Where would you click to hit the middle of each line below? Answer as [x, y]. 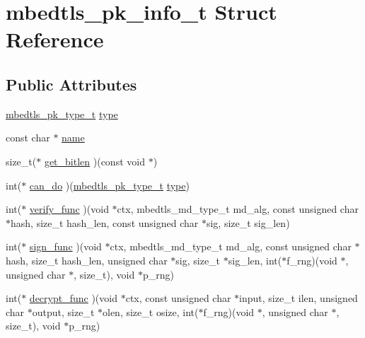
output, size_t [63, 311]
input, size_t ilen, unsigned [299, 298]
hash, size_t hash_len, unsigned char [87, 260]
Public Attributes [71, 84]
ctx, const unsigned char [178, 298]
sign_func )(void [65, 246]
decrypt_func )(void [73, 298]
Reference [55, 39]
